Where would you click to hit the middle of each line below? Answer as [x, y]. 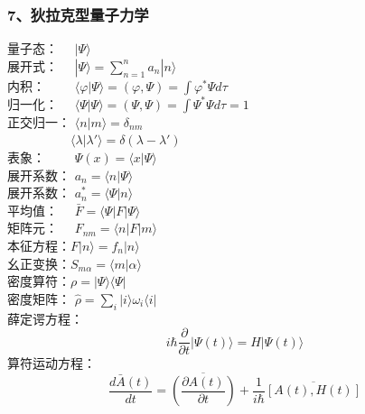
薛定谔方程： [45, 318]
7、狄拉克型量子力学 [78, 14]
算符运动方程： [51, 363]
